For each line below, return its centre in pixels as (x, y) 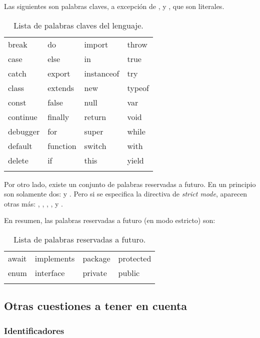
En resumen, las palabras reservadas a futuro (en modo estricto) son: (110, 220)
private (95, 272)
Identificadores (34, 330)
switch (95, 145)
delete (18, 160)
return (95, 116)
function (62, 145)
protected (135, 258)
